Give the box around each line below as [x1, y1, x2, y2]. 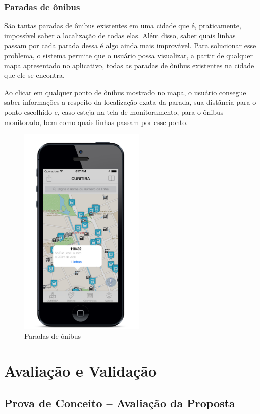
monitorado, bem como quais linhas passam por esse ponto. [4, 116, 188, 127]
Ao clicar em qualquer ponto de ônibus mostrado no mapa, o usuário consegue [4, 87, 246, 97]
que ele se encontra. [4, 70, 65, 80]
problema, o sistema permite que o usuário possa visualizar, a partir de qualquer [4, 50, 253, 60]
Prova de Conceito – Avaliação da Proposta [4, 395, 235, 410]
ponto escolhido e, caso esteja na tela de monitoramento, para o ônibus [4, 106, 224, 117]
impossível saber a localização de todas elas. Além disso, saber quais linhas [4, 30, 236, 40]
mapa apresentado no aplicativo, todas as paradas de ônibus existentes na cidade [4, 60, 254, 70]
